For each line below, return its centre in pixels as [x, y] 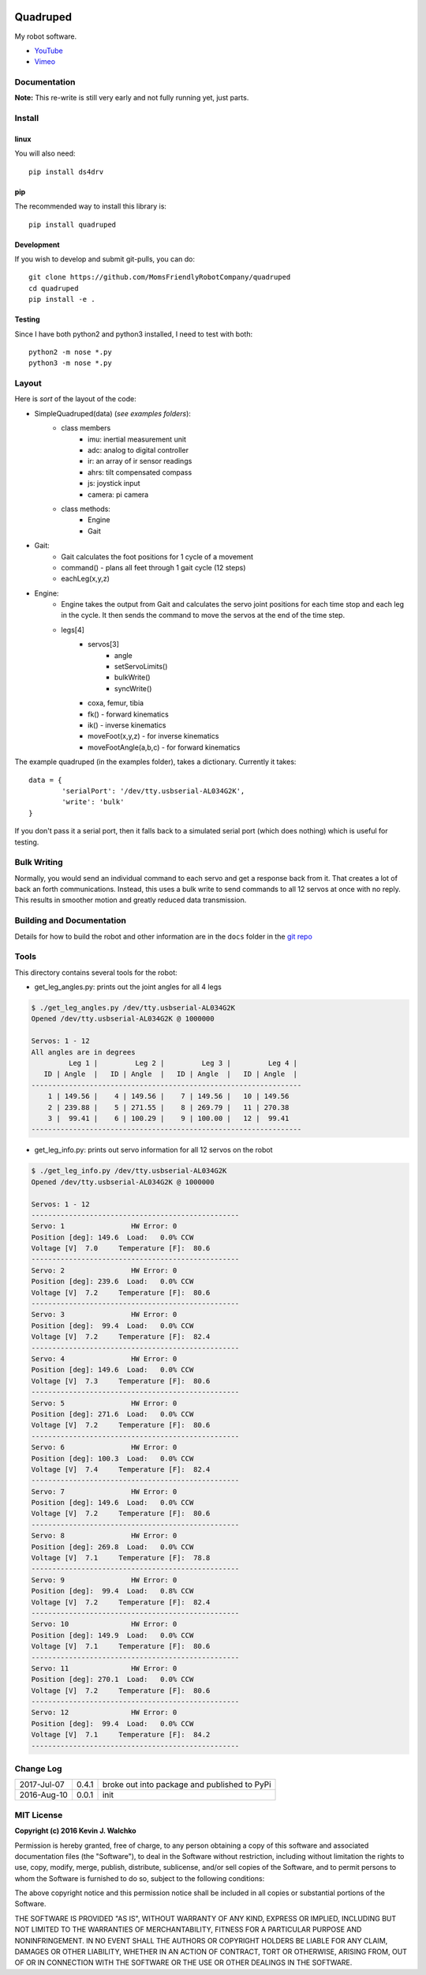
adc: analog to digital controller [138, 450]
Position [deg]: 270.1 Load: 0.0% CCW [112, 1680]
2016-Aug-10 [44, 1795]
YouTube [49, 51]
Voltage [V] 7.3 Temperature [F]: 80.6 [121, 1381]
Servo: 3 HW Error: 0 [104, 1315]
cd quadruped [54, 288]
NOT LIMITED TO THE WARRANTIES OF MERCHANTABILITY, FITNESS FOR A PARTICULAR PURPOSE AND [188, 1930]
